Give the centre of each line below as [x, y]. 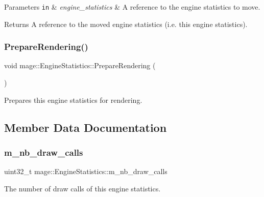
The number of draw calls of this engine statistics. [82, 188]
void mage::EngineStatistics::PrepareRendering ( [80, 65]
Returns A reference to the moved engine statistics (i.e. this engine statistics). [126, 24]
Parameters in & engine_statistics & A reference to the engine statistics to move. [132, 7]
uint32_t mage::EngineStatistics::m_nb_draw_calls [86, 171]
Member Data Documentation [86, 127]
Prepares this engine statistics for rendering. [73, 100]
